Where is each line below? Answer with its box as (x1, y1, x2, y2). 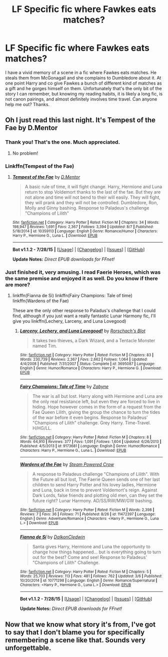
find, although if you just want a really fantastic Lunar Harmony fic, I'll (12, 313, 156, 319)
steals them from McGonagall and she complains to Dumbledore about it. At (5, 75, 161, 81)
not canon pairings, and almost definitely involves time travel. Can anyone (5, 96, 157, 102)
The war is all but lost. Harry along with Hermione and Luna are (32, 393, 163, 399)
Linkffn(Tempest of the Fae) (5, 163, 74, 170)
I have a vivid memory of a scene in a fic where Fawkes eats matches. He (5, 69, 156, 76)
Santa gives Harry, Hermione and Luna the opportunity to (32, 544, 151, 550)
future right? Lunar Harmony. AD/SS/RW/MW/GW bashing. (32, 498, 153, 504)
